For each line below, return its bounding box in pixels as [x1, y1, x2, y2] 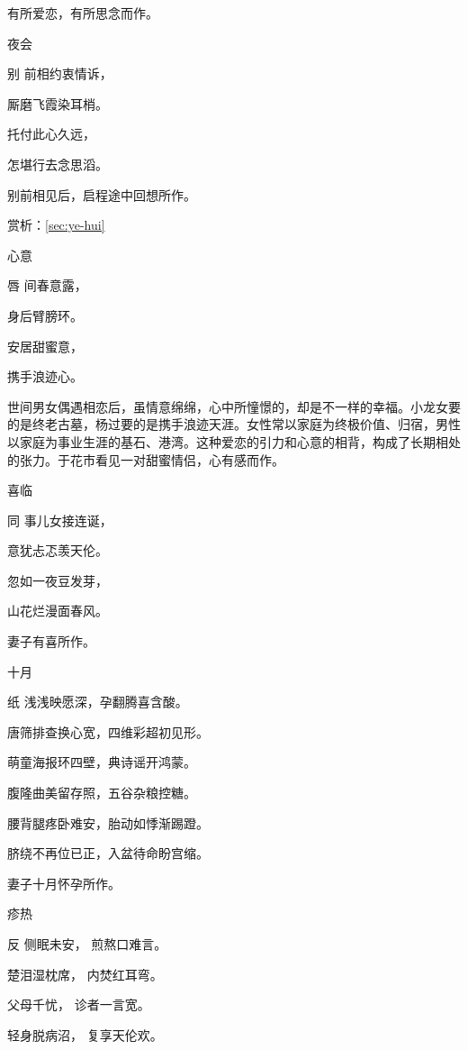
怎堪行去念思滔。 [7, 154, 108, 173]
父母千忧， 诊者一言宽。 [7, 995, 150, 1014]
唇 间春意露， [7, 276, 87, 295]
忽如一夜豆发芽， [7, 571, 108, 589]
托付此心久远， [7, 124, 95, 143]
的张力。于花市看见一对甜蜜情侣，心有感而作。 [7, 450, 284, 469]
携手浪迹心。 [7, 367, 83, 386]
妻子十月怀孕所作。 [7, 873, 121, 892]
